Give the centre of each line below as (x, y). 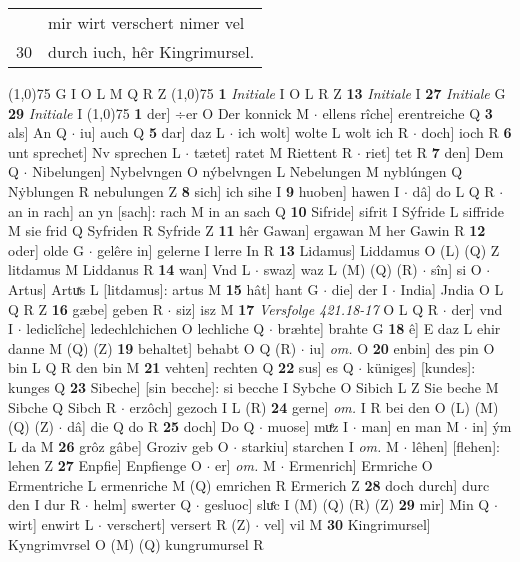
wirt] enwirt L (51, 524)
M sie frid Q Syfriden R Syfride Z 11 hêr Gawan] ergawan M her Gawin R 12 (247, 230)
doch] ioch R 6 (466, 132)
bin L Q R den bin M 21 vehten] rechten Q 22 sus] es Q (181, 367)
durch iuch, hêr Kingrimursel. (151, 51)
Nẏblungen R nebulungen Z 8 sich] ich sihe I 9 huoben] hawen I (204, 190)
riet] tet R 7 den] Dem (434, 151)
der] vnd (477, 308)
